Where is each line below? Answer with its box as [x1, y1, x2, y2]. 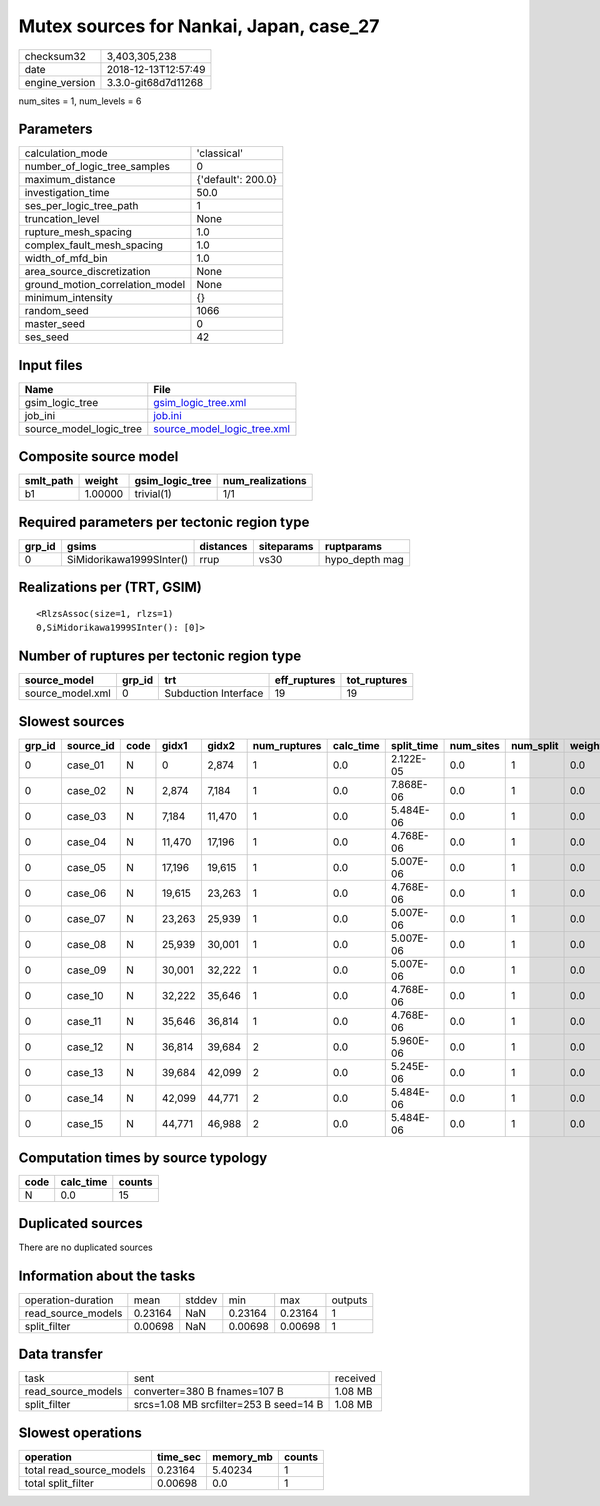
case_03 [66, 809, 107, 823]
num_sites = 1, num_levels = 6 [18, 95, 142, 107]
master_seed [24, 317, 85, 331]
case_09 [66, 963, 107, 977]
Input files [18, 356, 84, 374]
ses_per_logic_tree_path [24, 199, 139, 213]
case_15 [66, 1116, 104, 1130]
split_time [390, 738, 439, 752]
